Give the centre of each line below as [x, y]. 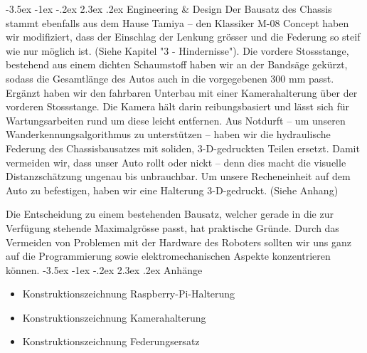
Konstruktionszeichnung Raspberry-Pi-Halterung [129, 294]
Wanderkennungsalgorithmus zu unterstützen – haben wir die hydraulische [168, 134]
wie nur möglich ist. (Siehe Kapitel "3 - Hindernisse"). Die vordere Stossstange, [177, 50]
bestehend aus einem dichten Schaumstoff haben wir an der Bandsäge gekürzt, [177, 64]
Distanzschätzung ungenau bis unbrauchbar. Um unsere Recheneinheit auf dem [178, 176]
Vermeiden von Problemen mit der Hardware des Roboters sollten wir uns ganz [179, 242]
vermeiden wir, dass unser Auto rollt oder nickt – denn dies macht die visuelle [176, 162]
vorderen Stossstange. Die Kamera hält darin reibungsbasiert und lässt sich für [177, 106]
